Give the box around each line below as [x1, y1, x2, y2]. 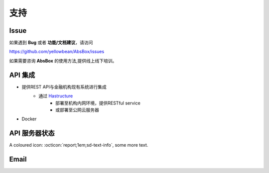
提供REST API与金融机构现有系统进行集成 [21, 84, 107, 89]
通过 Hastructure [38, 93, 73, 99]
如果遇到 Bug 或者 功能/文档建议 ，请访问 [9, 40, 93, 46]
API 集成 [9, 71, 35, 79]
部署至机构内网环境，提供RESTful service [55, 100, 140, 106]
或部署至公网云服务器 [55, 107, 99, 113]
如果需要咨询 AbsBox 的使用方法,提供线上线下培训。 [9, 58, 117, 64]
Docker [21, 116, 37, 122]
